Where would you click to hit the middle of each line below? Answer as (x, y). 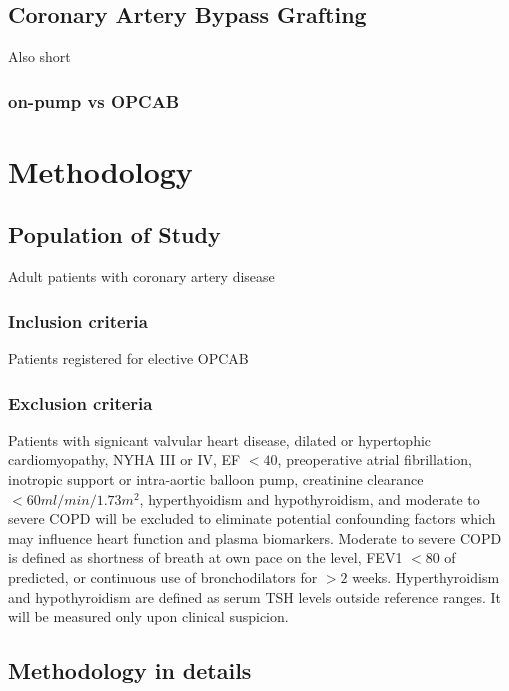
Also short (39, 56)
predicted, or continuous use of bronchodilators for (163, 577)
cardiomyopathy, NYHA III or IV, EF (124, 459)
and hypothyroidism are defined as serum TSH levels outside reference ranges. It (255, 596)
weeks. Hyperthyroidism (426, 577)
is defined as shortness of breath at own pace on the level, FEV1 (205, 557)
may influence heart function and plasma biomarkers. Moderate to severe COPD (255, 537)
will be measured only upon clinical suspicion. (148, 616)
